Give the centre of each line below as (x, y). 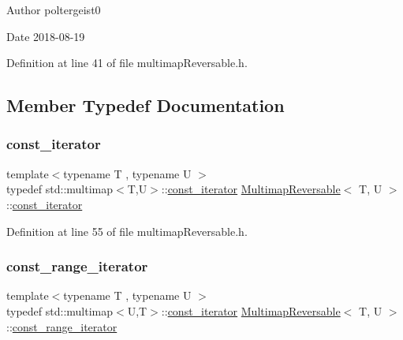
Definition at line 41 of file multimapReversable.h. (127, 63)
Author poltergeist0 (54, 9)
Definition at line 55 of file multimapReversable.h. (127, 231)
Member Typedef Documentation (146, 105)
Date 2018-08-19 (46, 36)
